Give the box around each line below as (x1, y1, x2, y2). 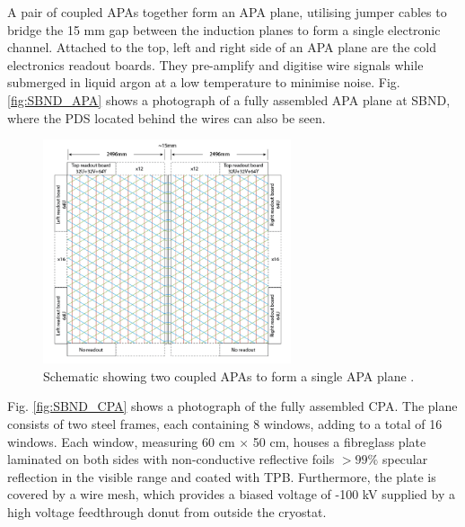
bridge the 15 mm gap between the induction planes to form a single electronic (7, 20, 441, 39)
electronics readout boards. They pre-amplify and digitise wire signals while (7, 55, 424, 74)
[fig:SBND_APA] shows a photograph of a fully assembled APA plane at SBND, (7, 90, 451, 109)
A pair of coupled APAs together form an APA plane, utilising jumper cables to (7, 3, 447, 21)
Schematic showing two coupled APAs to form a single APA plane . (43, 366, 415, 385)
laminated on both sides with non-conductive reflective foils (7, 450, 335, 469)
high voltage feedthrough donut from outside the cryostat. (7, 502, 327, 521)
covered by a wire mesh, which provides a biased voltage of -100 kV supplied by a (7, 485, 455, 504)
